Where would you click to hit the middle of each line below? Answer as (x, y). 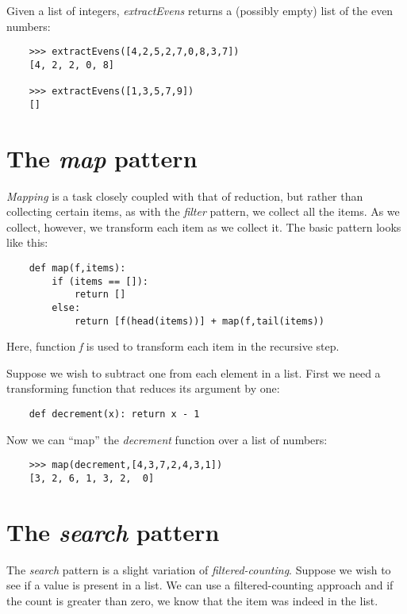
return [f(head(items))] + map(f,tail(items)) (199, 321)
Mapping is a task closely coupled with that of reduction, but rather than (185, 196)
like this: (27, 242)
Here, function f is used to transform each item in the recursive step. (173, 346)
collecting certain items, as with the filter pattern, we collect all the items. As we (203, 211)
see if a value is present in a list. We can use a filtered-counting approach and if (200, 585)
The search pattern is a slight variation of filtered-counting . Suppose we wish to (199, 569)
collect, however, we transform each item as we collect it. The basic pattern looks (204, 226)
